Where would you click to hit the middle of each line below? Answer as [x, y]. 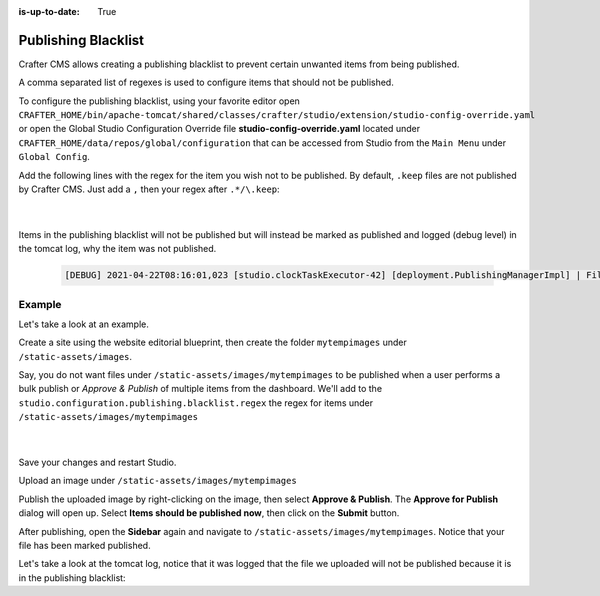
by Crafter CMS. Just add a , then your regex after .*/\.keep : [149, 189]
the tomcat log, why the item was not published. [117, 249]
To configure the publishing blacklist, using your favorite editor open [159, 101]
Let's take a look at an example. [83, 324]
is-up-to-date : [49, 11]
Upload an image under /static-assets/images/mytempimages [157, 481]
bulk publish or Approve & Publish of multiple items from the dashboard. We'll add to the [200, 389]
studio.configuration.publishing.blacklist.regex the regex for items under [196, 402]
